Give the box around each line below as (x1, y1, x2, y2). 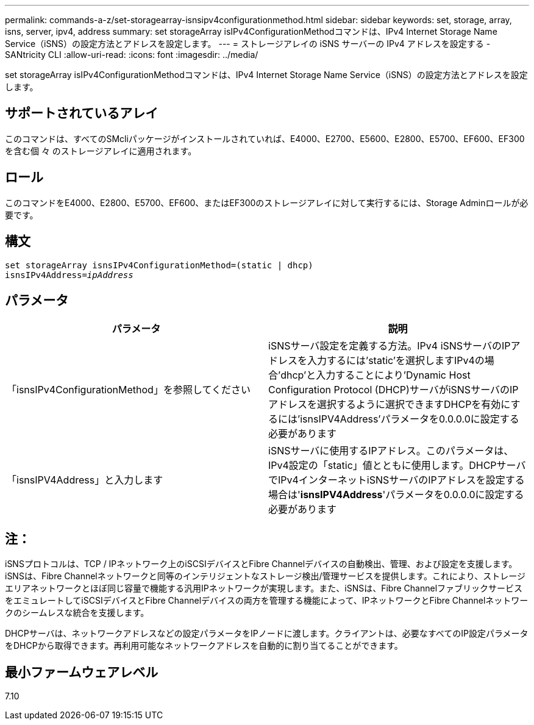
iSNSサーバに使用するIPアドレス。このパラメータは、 (268, 445, 514, 457)
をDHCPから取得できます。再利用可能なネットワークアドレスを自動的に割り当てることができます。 (5, 640, 403, 651)
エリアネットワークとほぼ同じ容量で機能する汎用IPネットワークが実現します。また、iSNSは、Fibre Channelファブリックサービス (5, 583, 523, 594)
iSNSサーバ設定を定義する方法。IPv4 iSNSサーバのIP (268, 340, 511, 352)
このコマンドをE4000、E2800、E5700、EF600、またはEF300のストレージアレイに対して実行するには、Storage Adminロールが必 (5, 197, 529, 208)
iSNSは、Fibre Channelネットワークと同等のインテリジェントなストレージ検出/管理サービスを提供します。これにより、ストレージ (5, 571, 525, 582)
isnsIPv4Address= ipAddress (5, 270, 133, 280)
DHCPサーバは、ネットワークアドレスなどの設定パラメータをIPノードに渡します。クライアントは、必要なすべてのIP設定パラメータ (5, 628, 529, 639)
